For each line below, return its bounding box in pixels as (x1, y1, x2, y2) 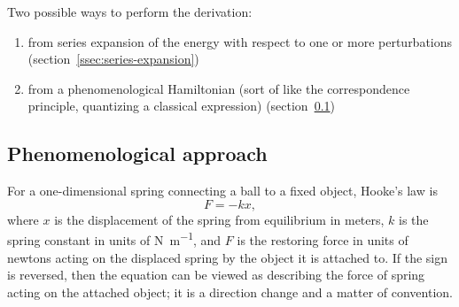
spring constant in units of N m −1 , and (7, 228, 222, 249)
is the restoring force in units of (237, 231, 408, 249)
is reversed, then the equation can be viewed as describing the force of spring (7, 265, 425, 284)
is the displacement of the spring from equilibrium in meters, (54, 210, 385, 228)
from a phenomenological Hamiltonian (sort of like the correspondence (27, 79, 410, 97)
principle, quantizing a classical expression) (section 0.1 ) (27, 96, 336, 115)
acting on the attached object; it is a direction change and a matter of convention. (7, 282, 453, 301)
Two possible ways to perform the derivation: (7, 3, 253, 20)
